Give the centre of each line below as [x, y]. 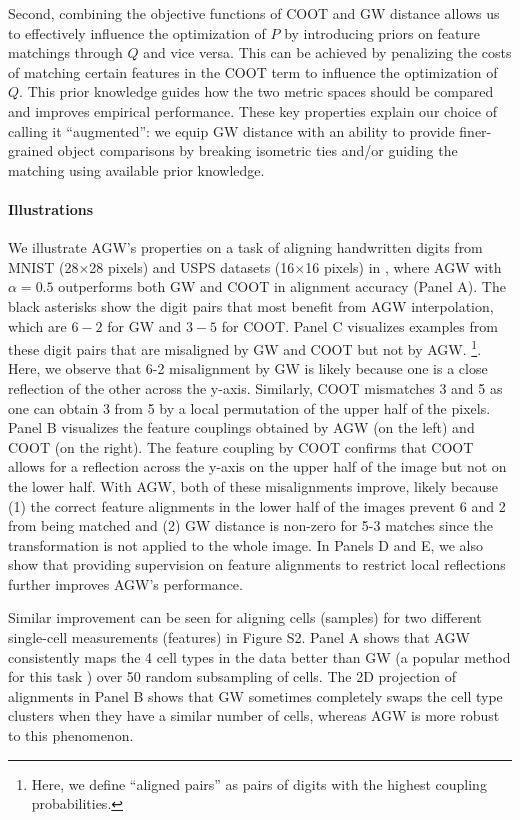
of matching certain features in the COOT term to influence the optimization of [253, 71]
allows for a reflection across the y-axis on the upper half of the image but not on [257, 466]
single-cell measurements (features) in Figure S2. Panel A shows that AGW [239, 637]
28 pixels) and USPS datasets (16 [192, 266]
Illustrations [51, 208]
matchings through [65, 52]
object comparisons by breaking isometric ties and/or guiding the [257, 150]
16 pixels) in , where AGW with [403, 266]
